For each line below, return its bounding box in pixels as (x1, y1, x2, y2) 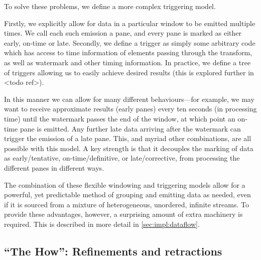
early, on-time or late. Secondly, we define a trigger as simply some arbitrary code (4, 37, 255, 48)
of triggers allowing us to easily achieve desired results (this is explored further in (4, 67, 254, 77)
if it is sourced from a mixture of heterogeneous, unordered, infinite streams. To (4, 199, 249, 209)
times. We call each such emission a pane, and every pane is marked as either (4, 28, 242, 38)
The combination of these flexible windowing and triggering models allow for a (4, 179, 245, 190)
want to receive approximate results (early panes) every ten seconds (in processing (4, 103, 257, 114)
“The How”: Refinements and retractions (4, 243, 222, 258)
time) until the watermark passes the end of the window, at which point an (4, 113, 235, 123)
